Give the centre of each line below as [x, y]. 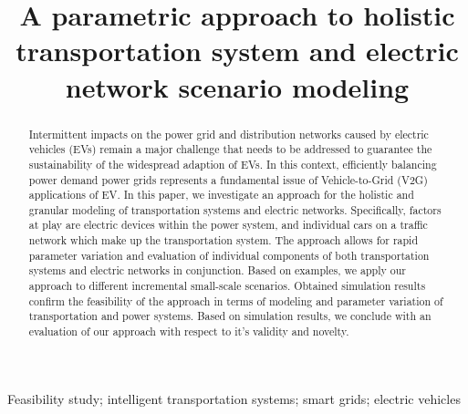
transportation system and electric [237, 51]
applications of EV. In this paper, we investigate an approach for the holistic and [221, 195]
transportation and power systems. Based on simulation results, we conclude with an [230, 316]
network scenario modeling [237, 86]
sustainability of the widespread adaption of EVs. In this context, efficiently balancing [233, 164]
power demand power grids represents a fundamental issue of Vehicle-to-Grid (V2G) [228, 179]
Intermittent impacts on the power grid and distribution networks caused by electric [229, 134]
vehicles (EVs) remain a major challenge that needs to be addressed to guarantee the [230, 149]
